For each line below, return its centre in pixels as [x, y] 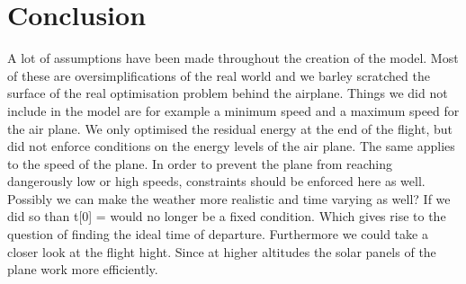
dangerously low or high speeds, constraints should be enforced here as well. [216, 181]
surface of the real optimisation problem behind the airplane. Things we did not [228, 93]
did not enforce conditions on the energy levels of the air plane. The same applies [231, 146]
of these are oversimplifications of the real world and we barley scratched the [219, 75]
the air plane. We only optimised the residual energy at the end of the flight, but [230, 128]
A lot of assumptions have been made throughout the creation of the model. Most [233, 58]
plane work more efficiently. [83, 269]
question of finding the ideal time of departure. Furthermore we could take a [218, 234]
